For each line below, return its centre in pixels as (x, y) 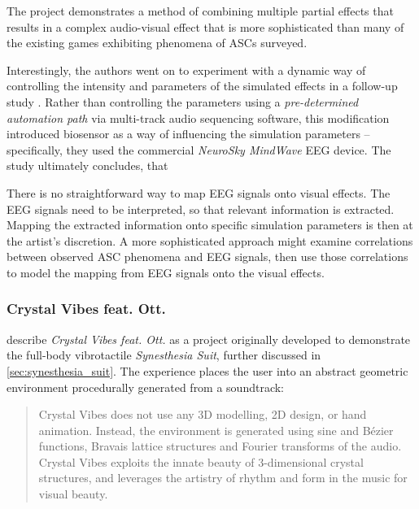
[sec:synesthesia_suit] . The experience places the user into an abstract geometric (207, 370)
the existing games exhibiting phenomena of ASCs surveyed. (157, 43)
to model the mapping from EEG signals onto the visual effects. (166, 272)
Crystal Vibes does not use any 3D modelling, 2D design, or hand (203, 414)
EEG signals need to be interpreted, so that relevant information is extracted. (201, 209)
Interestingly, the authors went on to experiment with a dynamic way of (186, 70)
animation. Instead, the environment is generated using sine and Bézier (216, 430)
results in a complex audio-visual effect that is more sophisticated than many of (205, 26)
